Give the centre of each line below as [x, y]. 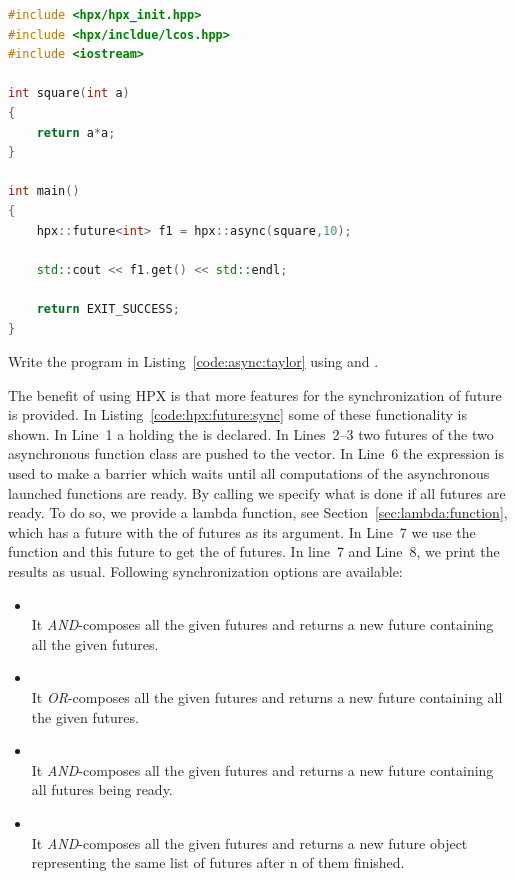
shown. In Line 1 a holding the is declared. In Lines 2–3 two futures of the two [251, 433]
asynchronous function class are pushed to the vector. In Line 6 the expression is [256, 453]
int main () [44, 191]
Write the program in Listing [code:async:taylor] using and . [193, 361]
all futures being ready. [102, 789]
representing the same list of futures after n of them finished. [218, 862]
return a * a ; [76, 132]
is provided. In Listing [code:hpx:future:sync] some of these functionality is [237, 414]
